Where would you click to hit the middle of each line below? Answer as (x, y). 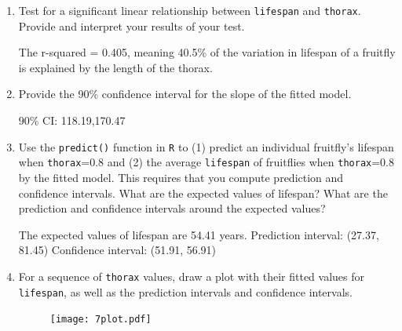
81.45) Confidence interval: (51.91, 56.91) (117, 250)
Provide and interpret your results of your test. (132, 25)
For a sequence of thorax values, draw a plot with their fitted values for (191, 276)
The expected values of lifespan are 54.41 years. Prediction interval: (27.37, (199, 234)
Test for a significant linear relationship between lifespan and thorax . (190, 10)
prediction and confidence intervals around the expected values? (172, 208)
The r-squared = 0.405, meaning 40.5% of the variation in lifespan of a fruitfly (207, 52)
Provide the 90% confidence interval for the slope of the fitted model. (185, 94)
